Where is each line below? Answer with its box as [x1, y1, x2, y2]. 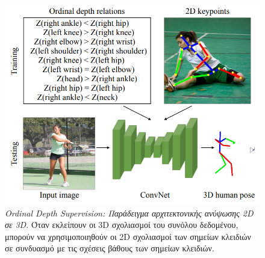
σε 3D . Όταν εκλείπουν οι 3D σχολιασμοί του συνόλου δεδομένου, [5, 218, 238, 231]
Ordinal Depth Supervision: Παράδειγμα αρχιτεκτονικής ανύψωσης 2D [5, 206, 254, 219]
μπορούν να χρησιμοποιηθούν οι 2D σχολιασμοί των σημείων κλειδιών [5, 230, 251, 242]
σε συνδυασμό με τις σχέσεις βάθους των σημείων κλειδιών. [5, 242, 214, 254]
